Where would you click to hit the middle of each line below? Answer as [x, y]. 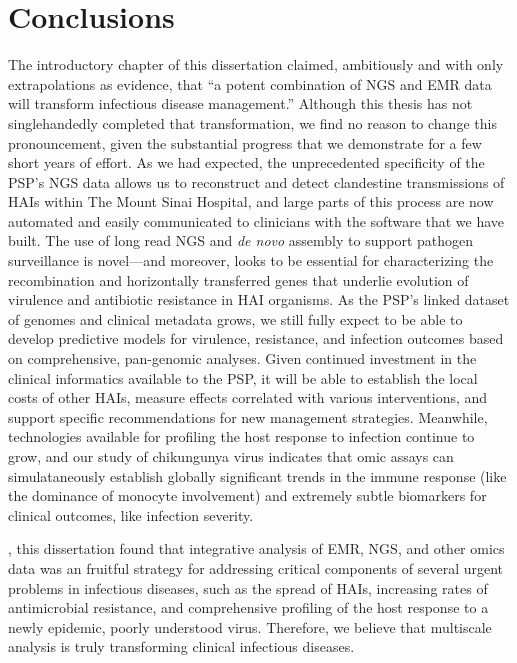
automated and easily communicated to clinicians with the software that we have [256, 220]
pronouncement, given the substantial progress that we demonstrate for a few [245, 142]
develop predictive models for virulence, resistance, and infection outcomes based [256, 338]
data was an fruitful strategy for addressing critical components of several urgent [256, 567]
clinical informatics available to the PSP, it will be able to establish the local [243, 377]
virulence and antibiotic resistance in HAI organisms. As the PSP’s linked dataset [259, 299]
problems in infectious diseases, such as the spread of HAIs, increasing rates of [248, 587]
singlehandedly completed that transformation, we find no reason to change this [252, 122]
